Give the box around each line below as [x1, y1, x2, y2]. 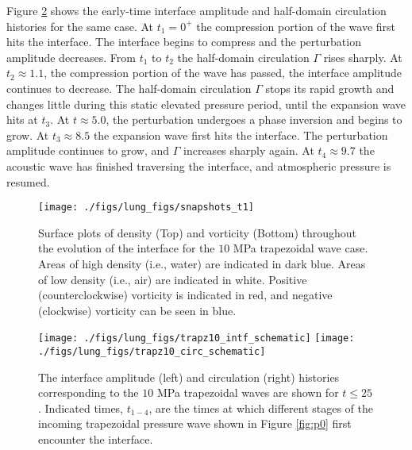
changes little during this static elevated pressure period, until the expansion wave [6, 95, 406, 112]
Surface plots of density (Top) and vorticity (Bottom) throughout [38, 224, 357, 240]
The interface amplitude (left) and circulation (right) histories [38, 368, 340, 385]
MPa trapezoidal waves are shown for [156, 384, 339, 401]
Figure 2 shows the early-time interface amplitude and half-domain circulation [6, 2, 387, 18]
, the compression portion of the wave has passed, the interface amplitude [44, 64, 402, 81]
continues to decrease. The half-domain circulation [6, 79, 252, 96]
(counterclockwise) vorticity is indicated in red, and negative [38, 287, 333, 303]
